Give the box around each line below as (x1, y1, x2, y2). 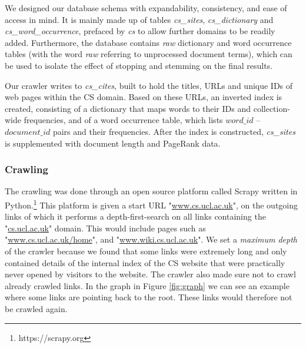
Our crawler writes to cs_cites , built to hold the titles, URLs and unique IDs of (5, 79, 293, 91)
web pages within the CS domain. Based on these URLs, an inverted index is (5, 91, 282, 103)
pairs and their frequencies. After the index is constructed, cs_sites (52, 125, 295, 137)
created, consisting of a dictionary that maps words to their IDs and (5, 102, 251, 114)
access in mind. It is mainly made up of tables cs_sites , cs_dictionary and (5, 13, 274, 25)
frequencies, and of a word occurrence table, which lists (24, 114, 223, 126)
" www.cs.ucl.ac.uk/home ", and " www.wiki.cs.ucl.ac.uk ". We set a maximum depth (5, 233, 297, 246)
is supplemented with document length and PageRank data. (5, 137, 221, 149)
